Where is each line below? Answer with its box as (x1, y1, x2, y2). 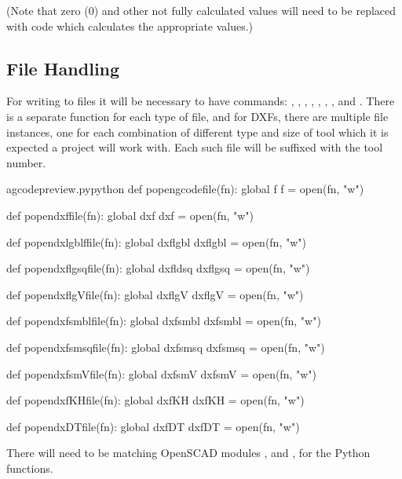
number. (6, 154, 46, 170)
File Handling (6, 56, 120, 80)
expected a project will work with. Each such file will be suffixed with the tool (6, 139, 383, 155)
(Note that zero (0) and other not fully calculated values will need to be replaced (6, 2, 397, 18)
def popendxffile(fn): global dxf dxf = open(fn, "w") (6, 207, 254, 223)
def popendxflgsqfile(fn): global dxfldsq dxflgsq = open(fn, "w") (6, 260, 310, 276)
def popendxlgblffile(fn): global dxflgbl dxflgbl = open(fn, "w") (6, 233, 306, 250)
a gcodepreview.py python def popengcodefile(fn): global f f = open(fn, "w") (6, 181, 364, 197)
